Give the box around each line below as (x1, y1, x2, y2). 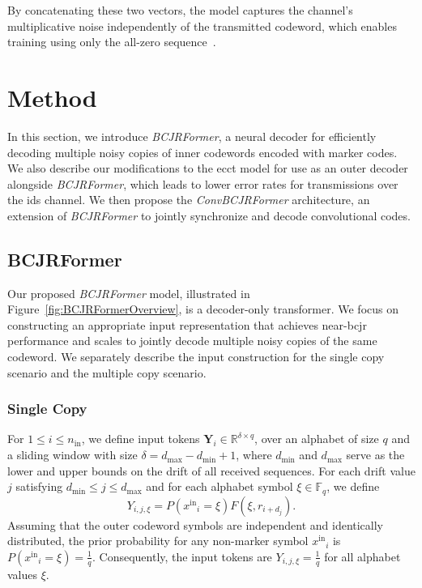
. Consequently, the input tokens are (92, 548, 272, 565)
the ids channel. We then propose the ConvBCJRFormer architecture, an (7, 191, 370, 208)
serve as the (346, 446, 405, 463)
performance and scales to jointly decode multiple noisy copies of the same (7, 332, 377, 349)
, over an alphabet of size (254, 430, 379, 447)
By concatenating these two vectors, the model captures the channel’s (7, 2, 353, 18)
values (7, 565, 38, 582)
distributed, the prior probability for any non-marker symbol (7, 532, 309, 549)
